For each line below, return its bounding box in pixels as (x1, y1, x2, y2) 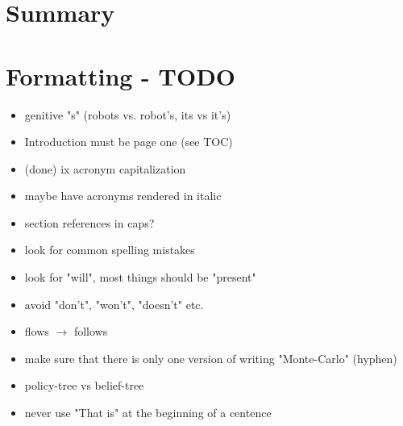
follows (73, 323, 108, 340)
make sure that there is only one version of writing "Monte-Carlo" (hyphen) (24, 349, 397, 366)
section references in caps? (24, 214, 155, 231)
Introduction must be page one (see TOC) (24, 133, 233, 150)
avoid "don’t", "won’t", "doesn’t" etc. (24, 295, 204, 312)
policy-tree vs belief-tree (24, 377, 144, 394)
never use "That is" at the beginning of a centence (24, 404, 272, 421)
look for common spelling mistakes (24, 241, 195, 258)
